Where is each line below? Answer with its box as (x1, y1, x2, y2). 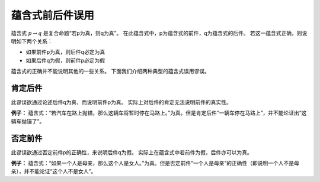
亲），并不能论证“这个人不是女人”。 (11, 168, 97, 175)
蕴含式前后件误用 (11, 9, 95, 22)
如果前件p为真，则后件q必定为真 (25, 48, 105, 56)
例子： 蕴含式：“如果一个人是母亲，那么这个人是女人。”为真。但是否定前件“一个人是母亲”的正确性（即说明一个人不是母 (11, 160, 299, 167)
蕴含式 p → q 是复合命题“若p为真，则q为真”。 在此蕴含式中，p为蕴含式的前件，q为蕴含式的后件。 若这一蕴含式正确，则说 (11, 30, 308, 37)
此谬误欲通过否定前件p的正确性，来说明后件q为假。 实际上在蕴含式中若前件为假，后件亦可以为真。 (11, 148, 253, 156)
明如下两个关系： (11, 37, 53, 44)
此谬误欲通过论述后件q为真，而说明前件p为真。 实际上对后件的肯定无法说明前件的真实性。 (11, 99, 232, 106)
